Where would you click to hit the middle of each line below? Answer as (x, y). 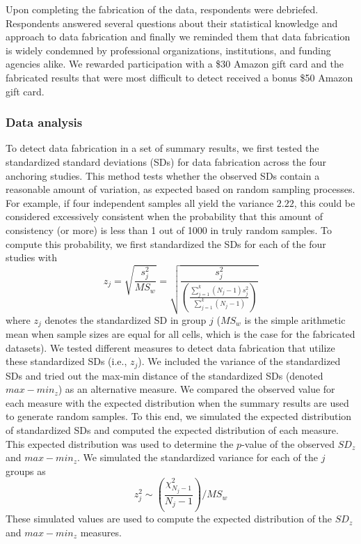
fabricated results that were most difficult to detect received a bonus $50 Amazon (179, 77)
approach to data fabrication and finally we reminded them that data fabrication (178, 37)
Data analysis (44, 122)
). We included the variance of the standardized (239, 361)
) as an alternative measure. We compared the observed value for (196, 389)
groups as (26, 471)
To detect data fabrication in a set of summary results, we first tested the (162, 148)
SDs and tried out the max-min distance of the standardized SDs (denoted (165, 375)
